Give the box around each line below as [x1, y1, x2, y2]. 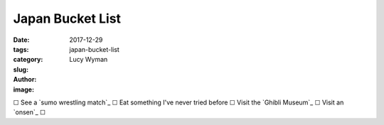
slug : [13, 65, 28, 74]
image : [13, 85, 35, 94]
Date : [13, 36, 30, 44]
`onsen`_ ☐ [13, 108, 46, 116]
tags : [13, 45, 29, 53]
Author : [13, 75, 37, 84]
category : [13, 55, 43, 64]
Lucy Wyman [69, 55, 108, 64]
